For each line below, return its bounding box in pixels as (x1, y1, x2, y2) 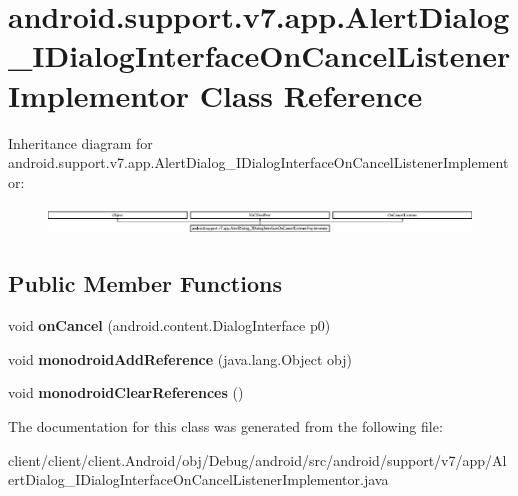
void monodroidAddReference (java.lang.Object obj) (8, 348, 353, 369)
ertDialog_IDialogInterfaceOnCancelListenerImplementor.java (8, 469, 389, 490)
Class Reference (199, 74, 423, 115)
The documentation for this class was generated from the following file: (8, 416, 443, 436)
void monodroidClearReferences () (8, 382, 244, 403)
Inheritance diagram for (8, 132, 153, 153)
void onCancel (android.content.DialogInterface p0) (8, 315, 331, 336)
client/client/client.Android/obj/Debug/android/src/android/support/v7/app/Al (8, 449, 507, 470)
